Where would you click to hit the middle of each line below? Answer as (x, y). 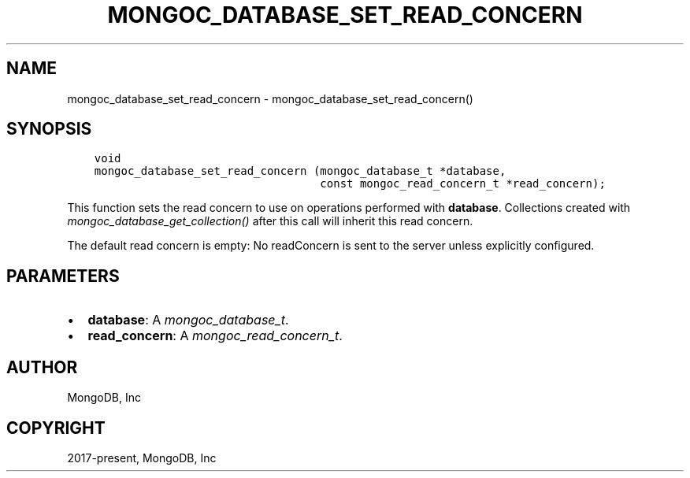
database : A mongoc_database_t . (188, 320)
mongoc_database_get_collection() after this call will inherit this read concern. (270, 221)
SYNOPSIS (49, 129)
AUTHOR (42, 367)
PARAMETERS (63, 276)
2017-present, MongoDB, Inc (142, 458)
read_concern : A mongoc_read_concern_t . (215, 336)
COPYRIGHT (56, 428)
